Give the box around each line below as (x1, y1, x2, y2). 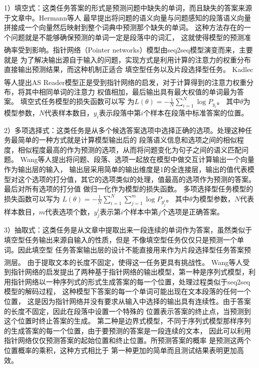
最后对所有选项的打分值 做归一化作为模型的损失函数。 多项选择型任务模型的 (4, 183, 254, 194)
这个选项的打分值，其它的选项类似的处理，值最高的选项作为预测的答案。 (17, 173, 256, 184)
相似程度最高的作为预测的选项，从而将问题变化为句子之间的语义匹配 (17, 144, 242, 154)
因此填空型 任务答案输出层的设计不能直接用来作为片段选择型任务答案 (17, 244, 244, 254)
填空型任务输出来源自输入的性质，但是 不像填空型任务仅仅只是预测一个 (4, 234, 237, 244)
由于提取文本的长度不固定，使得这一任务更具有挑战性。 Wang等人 (27, 256, 243, 267)
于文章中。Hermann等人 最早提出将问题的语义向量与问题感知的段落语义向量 (4, 12, 252, 22)
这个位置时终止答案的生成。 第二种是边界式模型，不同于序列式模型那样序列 (4, 315, 251, 326)
